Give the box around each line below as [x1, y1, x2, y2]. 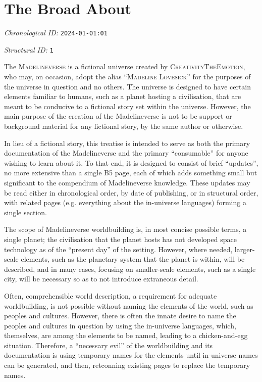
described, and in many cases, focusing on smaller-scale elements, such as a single [4, 263, 256, 274]
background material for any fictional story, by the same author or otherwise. [4, 121, 243, 131]
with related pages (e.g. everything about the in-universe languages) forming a [4, 197, 246, 208]
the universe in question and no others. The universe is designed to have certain [4, 81, 251, 91]
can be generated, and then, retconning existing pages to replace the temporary [4, 360, 250, 370]
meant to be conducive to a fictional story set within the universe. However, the [4, 101, 251, 111]
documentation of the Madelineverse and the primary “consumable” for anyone [4, 148, 248, 158]
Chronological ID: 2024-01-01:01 [4, 27, 108, 38]
